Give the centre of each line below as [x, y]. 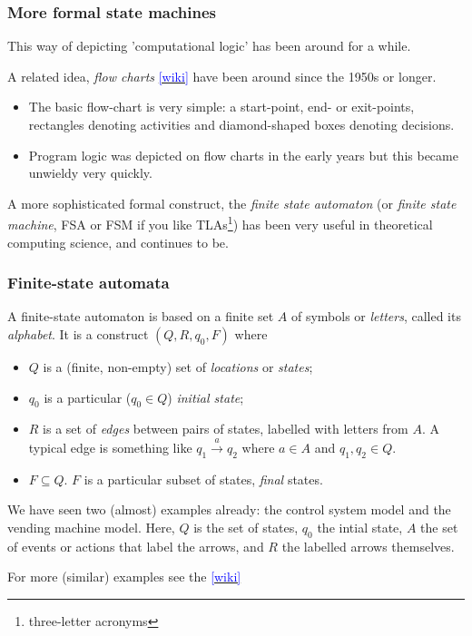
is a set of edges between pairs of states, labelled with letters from [226, 429]
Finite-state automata [88, 283]
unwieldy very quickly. [90, 173]
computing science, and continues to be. [118, 242]
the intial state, [360, 527]
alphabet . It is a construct [78, 334]
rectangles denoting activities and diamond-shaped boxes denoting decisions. [241, 124]
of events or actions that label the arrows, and [136, 546]
